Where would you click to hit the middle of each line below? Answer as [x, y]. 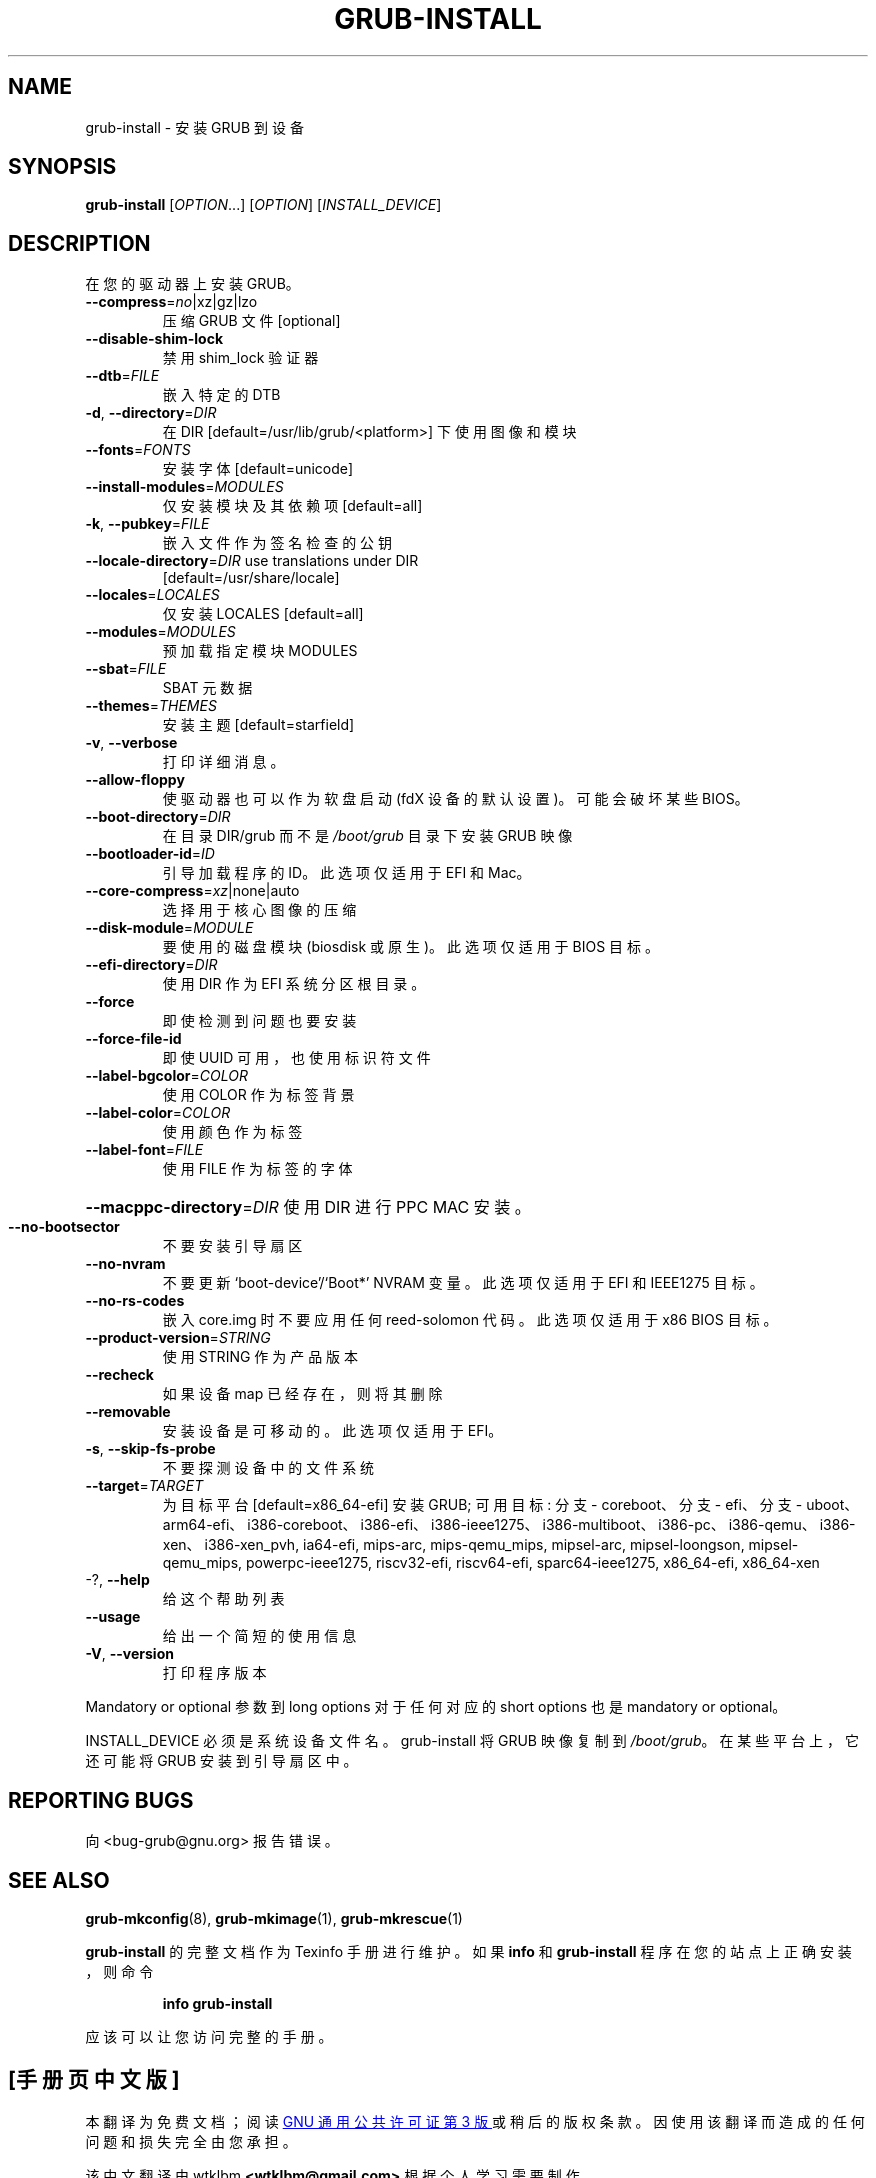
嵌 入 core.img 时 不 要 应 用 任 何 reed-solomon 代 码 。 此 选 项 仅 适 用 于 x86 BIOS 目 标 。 [470, 1320]
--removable [128, 1412]
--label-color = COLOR [158, 1113]
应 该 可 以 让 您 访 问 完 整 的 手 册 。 [209, 2036]
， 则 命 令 [119, 1971]
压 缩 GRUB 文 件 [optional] [251, 321]
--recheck [119, 1375]
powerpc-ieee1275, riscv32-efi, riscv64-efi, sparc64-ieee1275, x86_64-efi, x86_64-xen [533, 1563]
